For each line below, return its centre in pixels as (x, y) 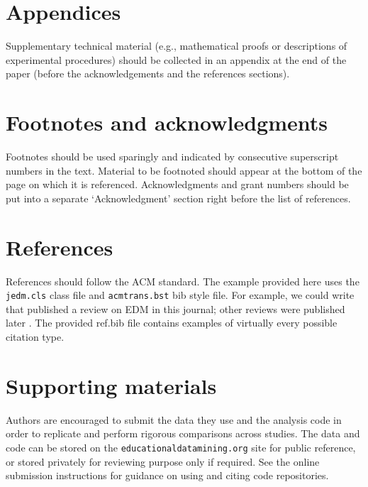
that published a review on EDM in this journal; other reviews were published (175, 308)
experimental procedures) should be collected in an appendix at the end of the (176, 59)
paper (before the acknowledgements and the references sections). (148, 73)
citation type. (35, 336)
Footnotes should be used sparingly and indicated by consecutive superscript (172, 157)
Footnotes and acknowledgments (167, 122)
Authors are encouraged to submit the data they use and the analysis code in (174, 419)
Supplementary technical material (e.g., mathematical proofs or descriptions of (177, 46)
